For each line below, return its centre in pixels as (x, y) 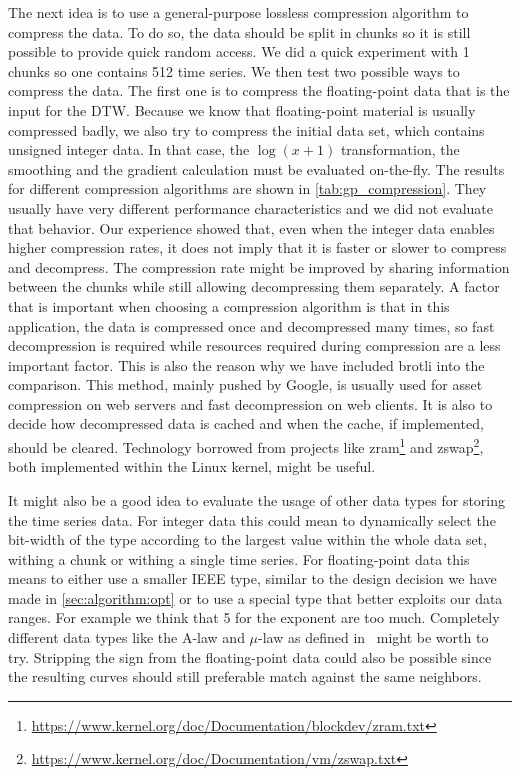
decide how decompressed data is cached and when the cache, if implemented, (246, 423)
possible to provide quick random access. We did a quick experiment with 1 (239, 51)
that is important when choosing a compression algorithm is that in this (229, 305)
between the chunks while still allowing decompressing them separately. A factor (254, 286)
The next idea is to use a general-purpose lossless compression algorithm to (238, 12)
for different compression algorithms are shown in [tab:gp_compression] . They (247, 188)
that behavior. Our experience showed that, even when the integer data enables (251, 227)
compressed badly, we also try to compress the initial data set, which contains (246, 129)
